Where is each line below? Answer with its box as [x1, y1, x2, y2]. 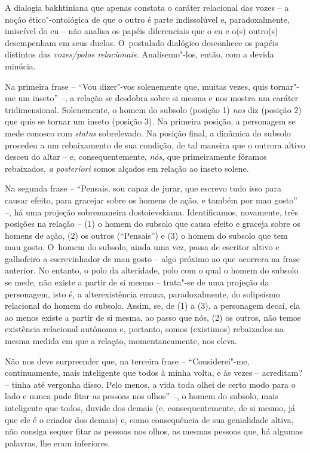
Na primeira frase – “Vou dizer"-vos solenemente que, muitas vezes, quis [5, 80, 268, 92]
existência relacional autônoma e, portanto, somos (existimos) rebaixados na [5, 323, 284, 335]
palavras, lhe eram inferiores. [5, 436, 111, 449]
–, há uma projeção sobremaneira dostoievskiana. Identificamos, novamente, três [5, 205, 298, 218]
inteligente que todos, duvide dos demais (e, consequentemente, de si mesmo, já [5, 402, 296, 414]
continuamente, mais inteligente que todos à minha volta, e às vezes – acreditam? [5, 366, 303, 379]
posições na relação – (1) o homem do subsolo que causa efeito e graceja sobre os [5, 217, 300, 230]
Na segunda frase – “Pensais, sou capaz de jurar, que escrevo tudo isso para [5, 182, 281, 194]
